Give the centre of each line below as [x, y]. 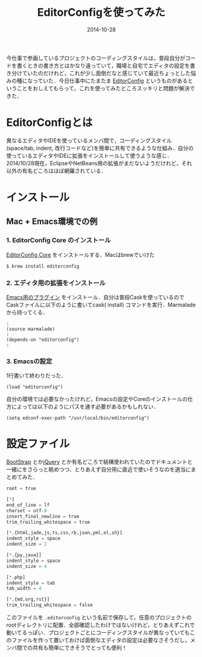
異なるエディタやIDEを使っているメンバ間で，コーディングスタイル [89, 140]
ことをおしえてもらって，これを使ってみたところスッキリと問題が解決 [103, 88]
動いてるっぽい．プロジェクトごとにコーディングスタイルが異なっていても [98, 633]
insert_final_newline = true [43, 516]
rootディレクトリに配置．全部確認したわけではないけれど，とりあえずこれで [101, 625]
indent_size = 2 [27, 544]
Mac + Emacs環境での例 [52, 222]
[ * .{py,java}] [24, 555]
